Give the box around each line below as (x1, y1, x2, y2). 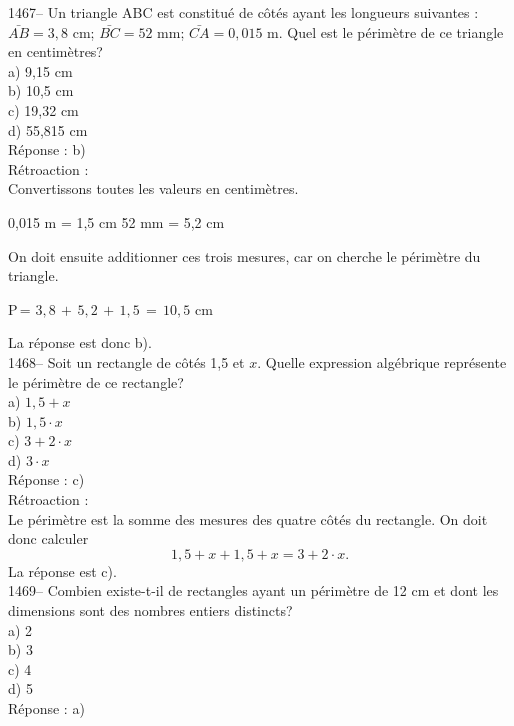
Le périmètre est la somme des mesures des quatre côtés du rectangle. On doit (8, 508, 488, 529)
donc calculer (8, 528, 89, 549)
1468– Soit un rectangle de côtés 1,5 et (8, 351, 245, 372)
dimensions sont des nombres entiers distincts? (8, 600, 293, 621)
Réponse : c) (8, 469, 85, 490)
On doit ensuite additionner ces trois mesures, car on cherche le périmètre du (8, 245, 481, 266)
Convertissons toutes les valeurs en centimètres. (8, 178, 299, 199)
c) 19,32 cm (8, 99, 79, 120)
